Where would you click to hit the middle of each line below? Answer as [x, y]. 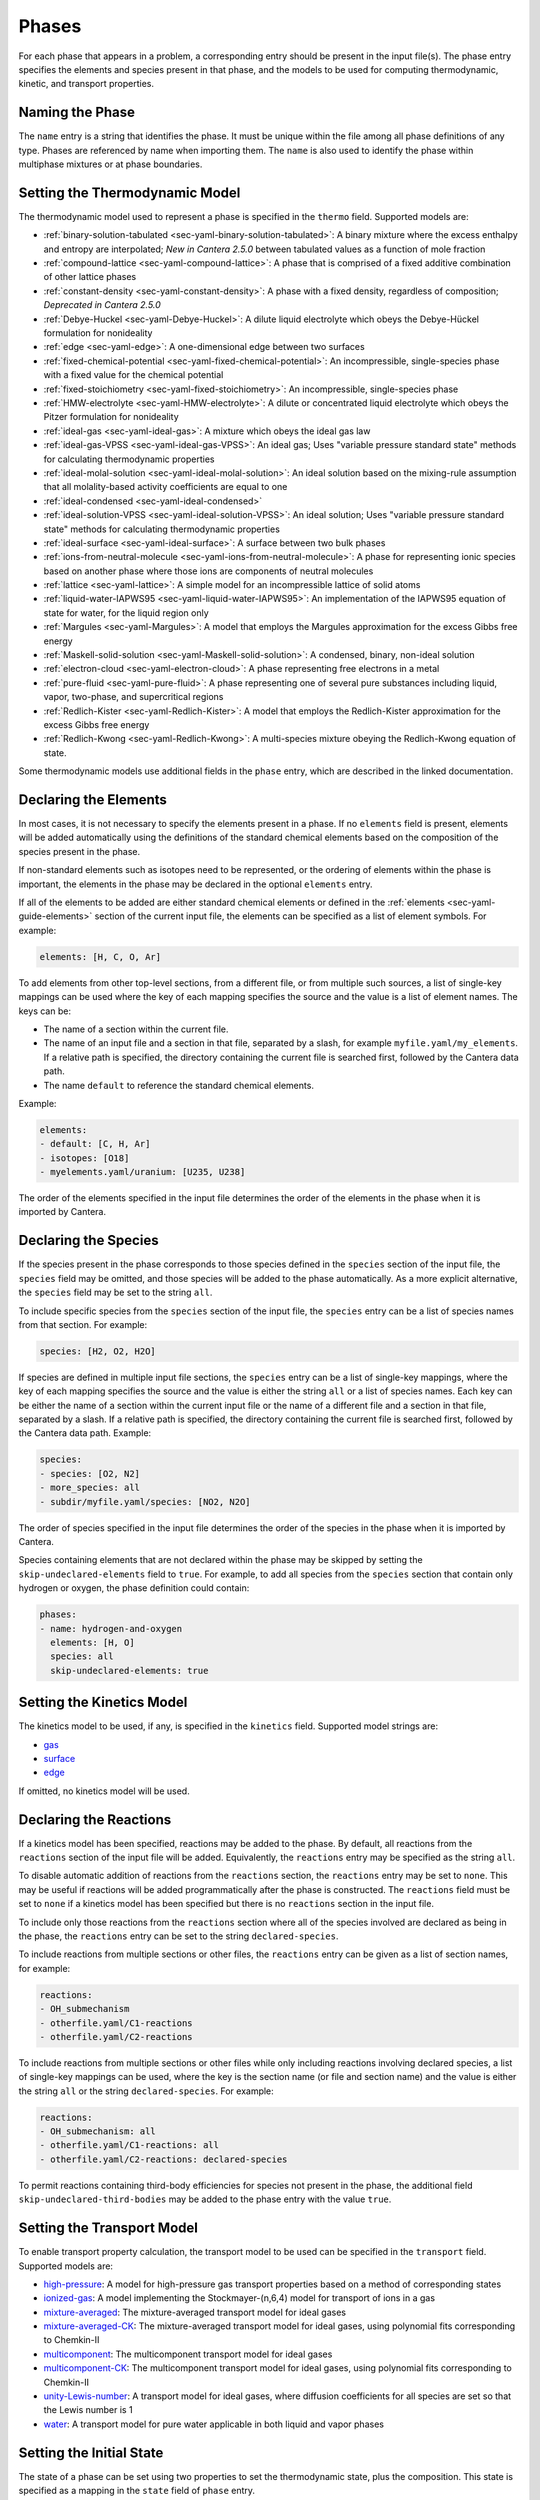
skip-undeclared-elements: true [129, 1670]
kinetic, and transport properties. [86, 84]
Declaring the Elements [92, 799]
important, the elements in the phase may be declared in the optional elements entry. [195, 884]
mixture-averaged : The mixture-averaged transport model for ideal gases [195, 2312]
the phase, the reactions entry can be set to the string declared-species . [178, 1936]
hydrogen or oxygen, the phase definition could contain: [134, 1588]
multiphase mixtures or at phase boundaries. [110, 164]
